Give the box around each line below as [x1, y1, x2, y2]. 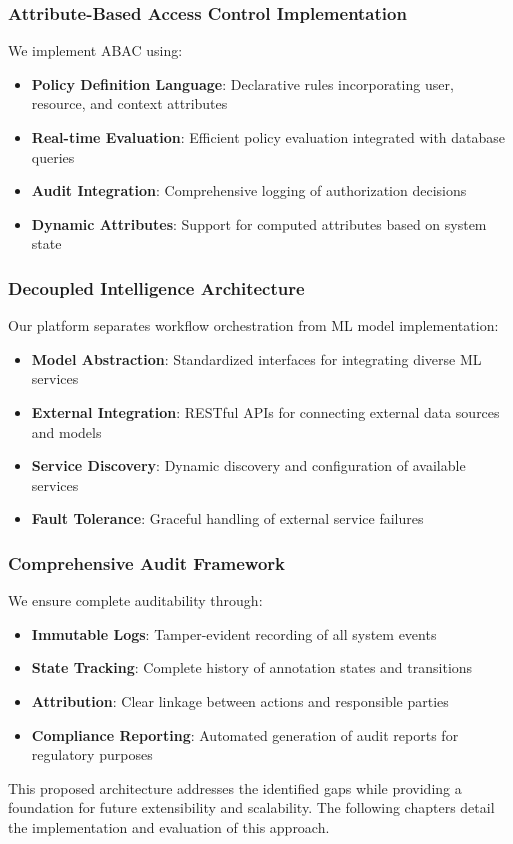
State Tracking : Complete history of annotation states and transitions [31, 657, 473, 678]
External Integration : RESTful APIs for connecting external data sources [31, 401, 500, 422]
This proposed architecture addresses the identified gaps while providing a [8, 777, 462, 798]
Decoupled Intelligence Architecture [8, 275, 305, 300]
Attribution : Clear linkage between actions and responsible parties [31, 690, 449, 711]
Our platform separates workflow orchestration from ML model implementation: [8, 315, 499, 336]
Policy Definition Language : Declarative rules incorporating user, [31, 73, 454, 94]
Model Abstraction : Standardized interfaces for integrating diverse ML [31, 348, 482, 369]
